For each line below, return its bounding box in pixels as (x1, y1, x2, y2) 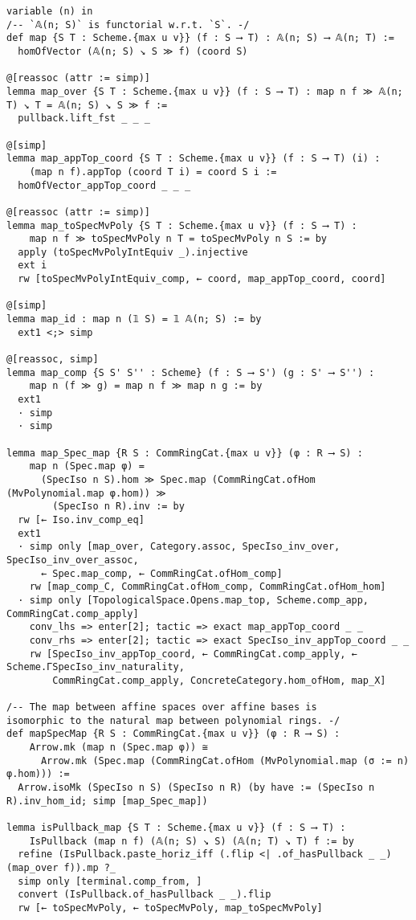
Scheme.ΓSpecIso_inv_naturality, (6, 661, 185, 673)
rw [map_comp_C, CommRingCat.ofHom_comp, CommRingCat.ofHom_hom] (29, 581, 386, 593)
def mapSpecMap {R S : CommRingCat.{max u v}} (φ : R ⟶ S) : (6, 728, 341, 740)
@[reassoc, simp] (6, 354, 99, 366)
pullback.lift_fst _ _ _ (18, 112, 150, 125)
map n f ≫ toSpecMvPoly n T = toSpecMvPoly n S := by (29, 233, 328, 245)
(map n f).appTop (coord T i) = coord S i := (29, 166, 277, 178)
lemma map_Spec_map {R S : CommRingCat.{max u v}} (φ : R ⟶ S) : (6, 447, 363, 459)
